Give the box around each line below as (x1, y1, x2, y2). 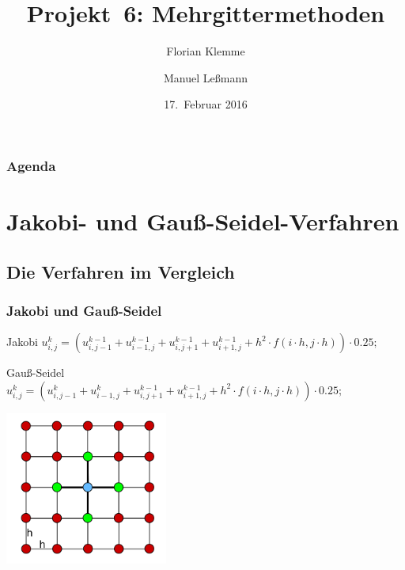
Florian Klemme (166, 43, 245, 59)
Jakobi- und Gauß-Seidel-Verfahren (6, 205, 399, 237)
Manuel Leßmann (164, 69, 248, 85)
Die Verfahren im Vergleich (6, 259, 235, 283)
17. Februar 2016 (164, 96, 248, 112)
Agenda (6, 155, 56, 175)
